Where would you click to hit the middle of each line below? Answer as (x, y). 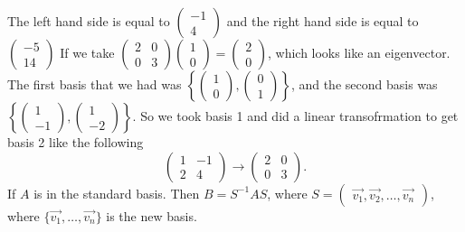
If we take (87, 52)
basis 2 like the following (76, 142)
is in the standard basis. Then (117, 193)
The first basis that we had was (95, 84)
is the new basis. (152, 215)
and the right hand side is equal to (323, 21)
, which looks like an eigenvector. (359, 52)
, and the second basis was (364, 84)
